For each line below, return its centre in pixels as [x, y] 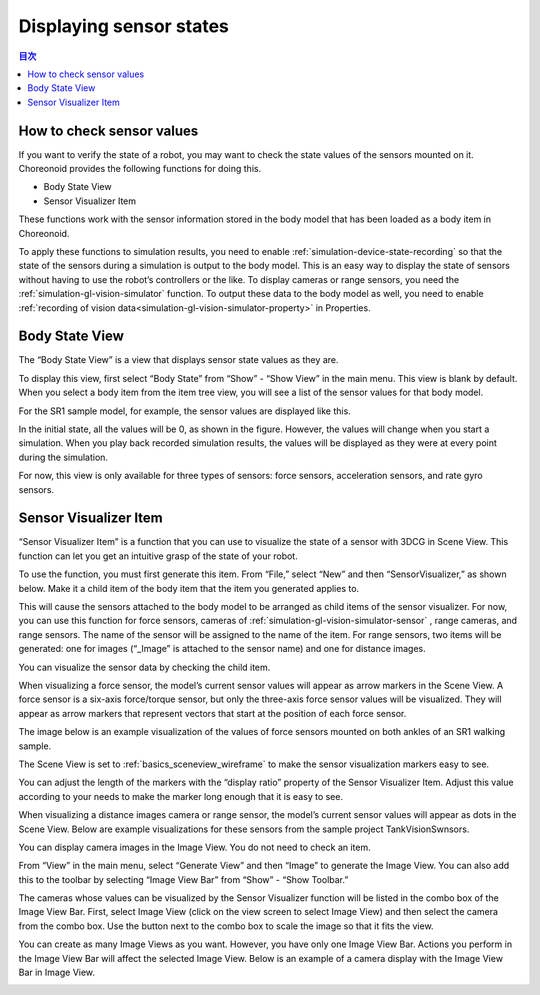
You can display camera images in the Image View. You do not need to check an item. [195, 847]
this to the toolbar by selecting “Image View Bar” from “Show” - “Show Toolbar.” [183, 879]
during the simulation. [63, 457]
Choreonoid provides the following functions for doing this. [140, 169]
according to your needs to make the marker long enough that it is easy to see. [181, 796]
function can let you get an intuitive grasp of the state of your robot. [158, 556]
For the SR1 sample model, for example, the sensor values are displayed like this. [185, 411]
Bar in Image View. [56, 972]
